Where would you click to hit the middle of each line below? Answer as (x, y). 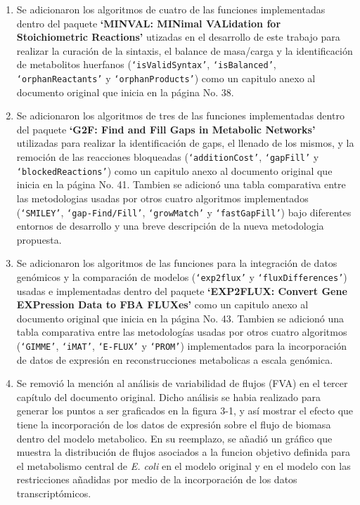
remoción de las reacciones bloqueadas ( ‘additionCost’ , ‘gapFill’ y (168, 157)
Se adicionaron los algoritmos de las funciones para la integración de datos (177, 263)
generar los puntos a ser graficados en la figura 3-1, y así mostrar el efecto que (185, 411)
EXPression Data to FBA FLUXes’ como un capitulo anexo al (162, 304)
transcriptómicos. (54, 493)
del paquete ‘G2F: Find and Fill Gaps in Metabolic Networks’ (166, 129)
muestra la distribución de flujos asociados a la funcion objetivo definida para (184, 452)
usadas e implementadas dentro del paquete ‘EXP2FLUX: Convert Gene (182, 290)
